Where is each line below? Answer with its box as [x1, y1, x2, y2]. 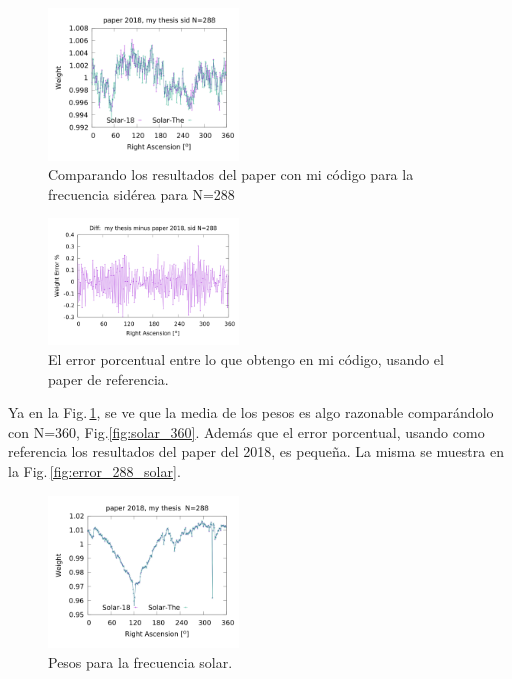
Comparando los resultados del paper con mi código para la [48, 164, 414, 185]
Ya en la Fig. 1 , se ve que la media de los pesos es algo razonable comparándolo [8, 402, 494, 423]
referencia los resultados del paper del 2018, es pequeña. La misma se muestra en [8, 441, 504, 462]
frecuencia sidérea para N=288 [48, 183, 235, 204]
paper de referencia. [48, 368, 169, 389]
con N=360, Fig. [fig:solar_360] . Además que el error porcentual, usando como [8, 421, 485, 442]
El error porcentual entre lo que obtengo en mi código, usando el [48, 349, 444, 370]
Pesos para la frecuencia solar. [48, 651, 233, 672]
